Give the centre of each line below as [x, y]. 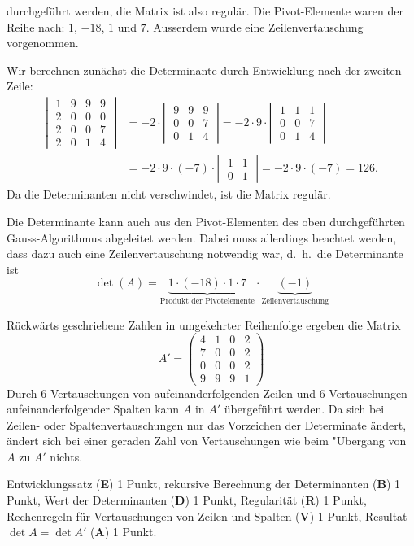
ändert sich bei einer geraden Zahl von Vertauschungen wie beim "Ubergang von [207, 441]
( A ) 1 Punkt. [124, 532]
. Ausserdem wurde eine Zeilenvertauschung [255, 26]
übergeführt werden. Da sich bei [304, 409]
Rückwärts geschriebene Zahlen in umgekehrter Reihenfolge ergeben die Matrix [204, 324]
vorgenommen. [43, 43]
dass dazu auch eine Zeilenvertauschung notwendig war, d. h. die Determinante [205, 253]
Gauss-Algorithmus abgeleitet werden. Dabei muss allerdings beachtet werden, [202, 237]
